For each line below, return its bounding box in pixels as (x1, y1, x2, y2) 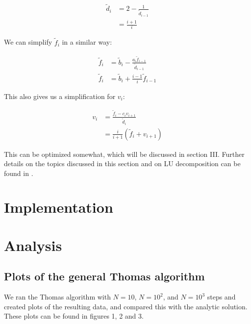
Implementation (4, 197, 113, 217)
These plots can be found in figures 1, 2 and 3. (4, 311, 144, 321)
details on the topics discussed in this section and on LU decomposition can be (4, 158, 241, 169)
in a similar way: (62, 37, 112, 47)
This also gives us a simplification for (4, 91, 116, 101)
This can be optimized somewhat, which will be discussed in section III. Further (4, 149, 245, 159)
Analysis (4, 235, 62, 255)
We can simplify (4, 37, 52, 47)
